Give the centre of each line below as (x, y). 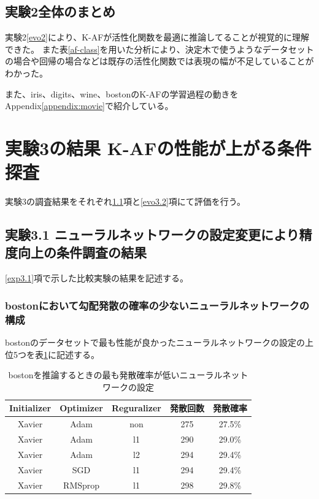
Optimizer (81, 408)
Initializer (30, 408)
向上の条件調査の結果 (82, 252)
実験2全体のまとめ (60, 11)
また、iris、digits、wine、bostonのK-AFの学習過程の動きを (122, 93)
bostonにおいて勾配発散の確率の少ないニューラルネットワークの (157, 305)
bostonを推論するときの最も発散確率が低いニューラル (115, 375)
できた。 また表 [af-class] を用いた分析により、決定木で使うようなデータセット (159, 49)
